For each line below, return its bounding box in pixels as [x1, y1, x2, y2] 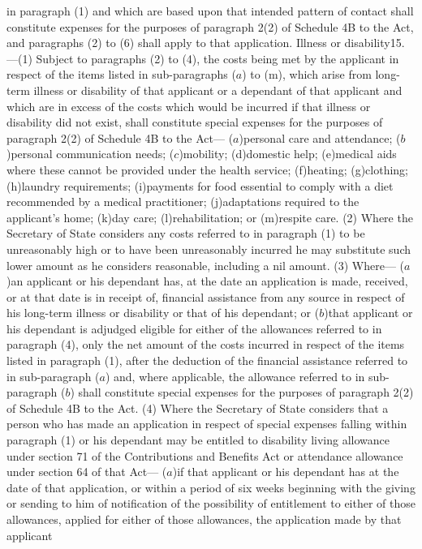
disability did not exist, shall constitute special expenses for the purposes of [6, 114, 383, 131]
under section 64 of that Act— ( [6, 463, 167, 480]
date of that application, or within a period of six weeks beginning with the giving [6, 478, 416, 495]
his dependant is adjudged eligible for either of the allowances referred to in [6, 320, 382, 337]
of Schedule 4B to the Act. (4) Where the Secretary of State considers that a [6, 399, 389, 416]
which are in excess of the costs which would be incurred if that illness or [6, 97, 371, 114]
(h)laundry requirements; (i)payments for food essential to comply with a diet [6, 177, 394, 194]
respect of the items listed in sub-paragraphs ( [6, 66, 236, 83]
